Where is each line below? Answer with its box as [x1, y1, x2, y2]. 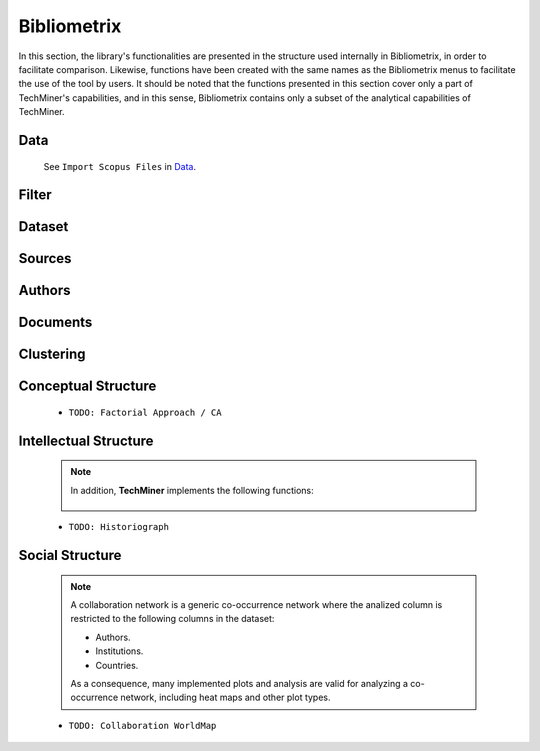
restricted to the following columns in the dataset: [70, 613, 275, 625]
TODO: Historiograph [68, 521, 170, 533]
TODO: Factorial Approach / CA [68, 407, 222, 419]
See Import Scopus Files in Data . [43, 160, 197, 172]
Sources [18, 250, 72, 267]
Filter [18, 186, 52, 204]
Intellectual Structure [18, 432, 154, 449]
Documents [18, 314, 93, 331]
